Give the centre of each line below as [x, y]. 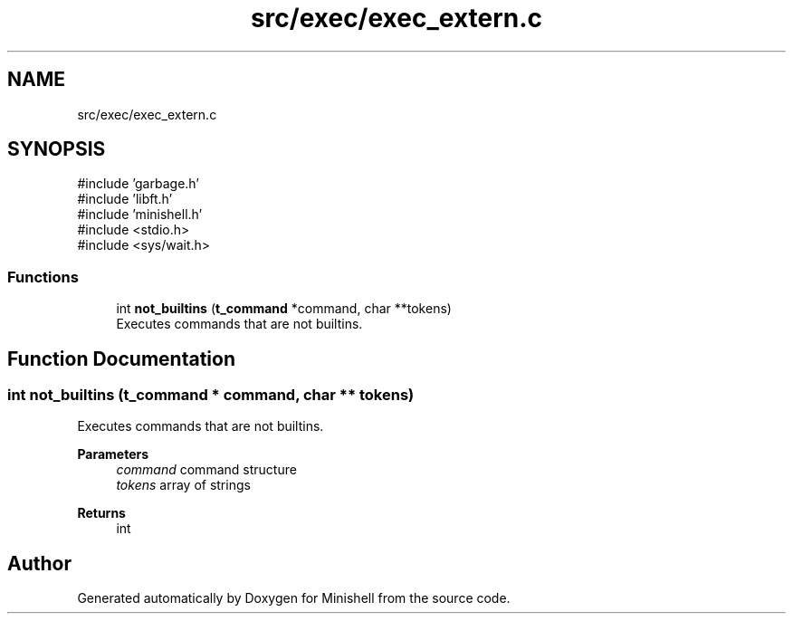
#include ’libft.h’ [125, 199]
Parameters [113, 454]
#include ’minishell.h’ [140, 215]
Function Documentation [121, 358]
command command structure [206, 470]
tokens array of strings [183, 485]
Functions [43, 277]
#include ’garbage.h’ [138, 184]
